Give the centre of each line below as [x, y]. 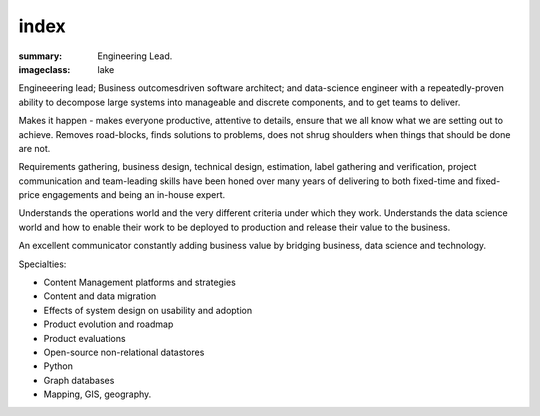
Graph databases [79, 380]
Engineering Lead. [135, 56]
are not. [34, 148]
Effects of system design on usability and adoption [148, 310]
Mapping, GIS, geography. [97, 394]
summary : [40, 56]
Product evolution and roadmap [108, 324]
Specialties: [42, 264]
